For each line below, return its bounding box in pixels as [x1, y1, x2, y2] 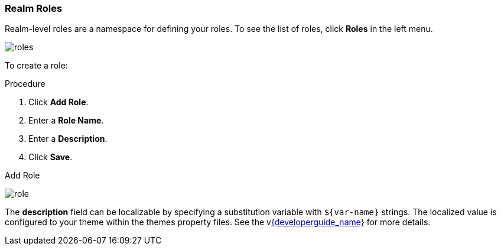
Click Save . [28, 152, 73, 163]
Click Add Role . [28, 97, 89, 108]
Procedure [5, 79, 45, 89]
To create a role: [5, 60, 68, 71]
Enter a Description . [28, 134, 108, 144]
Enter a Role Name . [28, 115, 104, 126]
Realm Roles [5, 2, 63, 14]
